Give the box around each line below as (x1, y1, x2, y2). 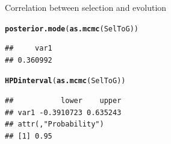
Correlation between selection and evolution (5, 1, 167, 13)
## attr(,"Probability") (5, 120, 104, 129)
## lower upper (5, 96, 122, 105)
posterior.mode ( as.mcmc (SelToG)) (5, 24, 138, 33)
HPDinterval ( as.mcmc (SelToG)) (5, 77, 126, 86)
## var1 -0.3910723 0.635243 (5, 108, 122, 117)
